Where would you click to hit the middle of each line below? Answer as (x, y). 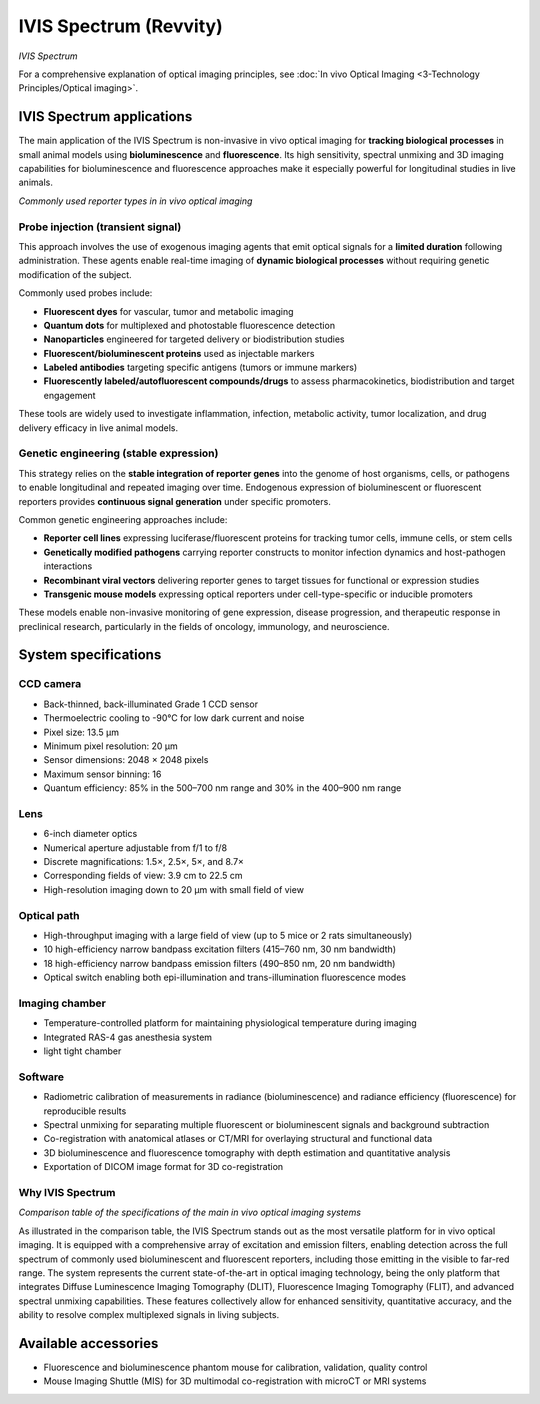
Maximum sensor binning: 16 (102, 774)
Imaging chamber (62, 1003)
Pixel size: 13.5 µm (81, 732)
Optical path (49, 915)
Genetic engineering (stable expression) (118, 453)
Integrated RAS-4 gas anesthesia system (128, 1037)
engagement (69, 395)
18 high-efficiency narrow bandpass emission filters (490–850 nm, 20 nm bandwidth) (219, 963)
